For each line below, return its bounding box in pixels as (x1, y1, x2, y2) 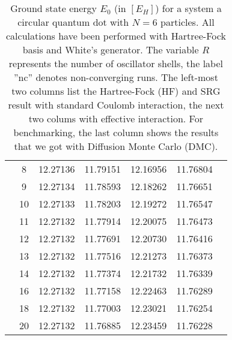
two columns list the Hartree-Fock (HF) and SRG (11, 84, 221, 98)
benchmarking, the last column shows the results (13, 125, 219, 139)
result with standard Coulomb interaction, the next (8, 98, 224, 112)
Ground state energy (10, 1, 97, 15)
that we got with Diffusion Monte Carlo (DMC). (14, 139, 218, 153)
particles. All (160, 15, 215, 29)
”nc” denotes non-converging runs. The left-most (13, 70, 218, 84)
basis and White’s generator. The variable (22, 43, 199, 56)
